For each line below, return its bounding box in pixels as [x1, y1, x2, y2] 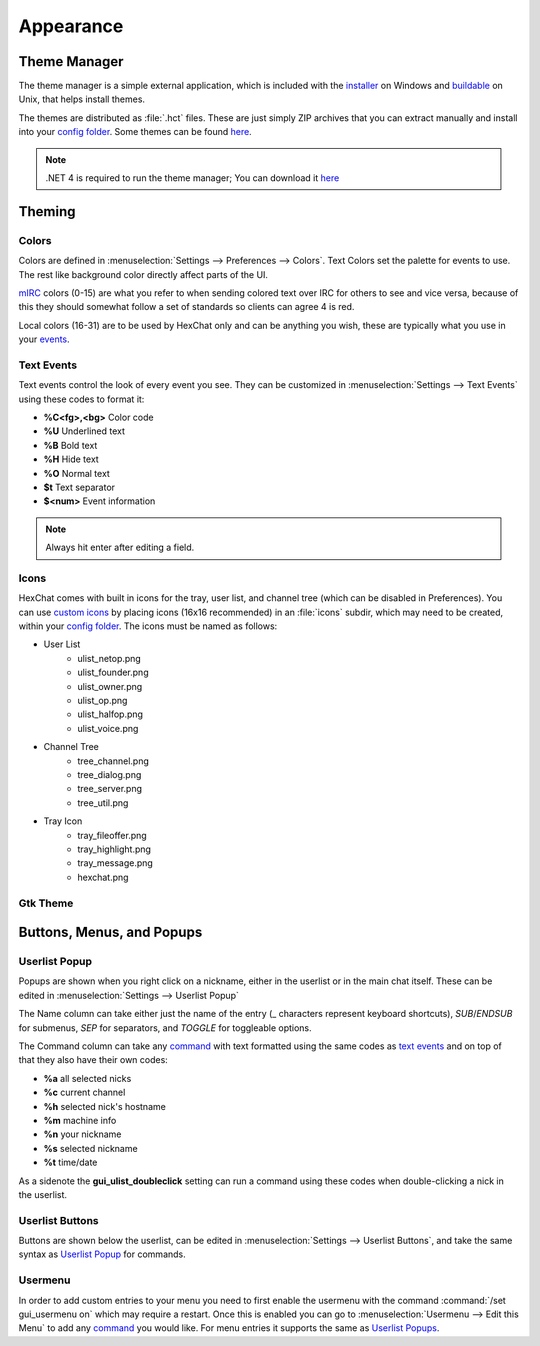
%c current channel [43, 1086, 126, 1099]
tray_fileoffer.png [77, 829, 147, 841]
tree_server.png [77, 783, 142, 795]
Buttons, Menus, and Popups [18, 924, 203, 941]
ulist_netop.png [77, 652, 142, 664]
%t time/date [43, 1156, 98, 1169]
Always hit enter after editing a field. [45, 541, 195, 554]
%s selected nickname [43, 1142, 139, 1154]
